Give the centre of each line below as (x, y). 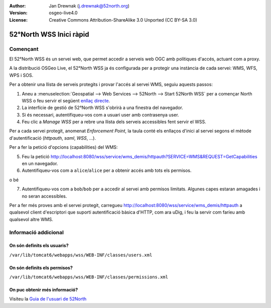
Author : (18, 6)
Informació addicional (36, 232)
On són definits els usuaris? (39, 246)
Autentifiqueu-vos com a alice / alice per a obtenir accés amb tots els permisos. (107, 170)
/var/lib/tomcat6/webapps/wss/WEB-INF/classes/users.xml (81, 255)
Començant (24, 49)
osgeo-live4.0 (63, 13)
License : (18, 20)
